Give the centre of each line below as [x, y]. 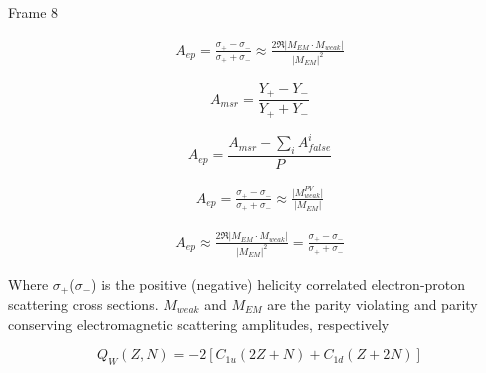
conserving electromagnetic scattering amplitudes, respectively [199, 323]
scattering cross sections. [83, 303]
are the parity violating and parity [372, 303]
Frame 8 [33, 12]
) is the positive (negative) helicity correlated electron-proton [278, 283]
